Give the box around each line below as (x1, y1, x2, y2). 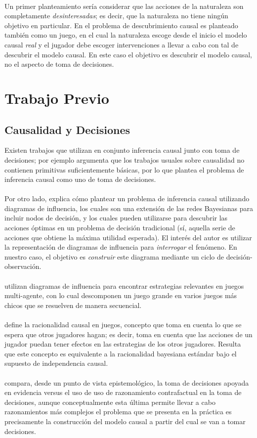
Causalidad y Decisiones (4, 122, 130, 137)
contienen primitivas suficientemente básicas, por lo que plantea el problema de (4, 164, 244, 175)
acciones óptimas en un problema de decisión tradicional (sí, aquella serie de (4, 222, 235, 233)
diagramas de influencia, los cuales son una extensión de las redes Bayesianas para (4, 203, 254, 213)
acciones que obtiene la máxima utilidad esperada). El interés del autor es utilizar (4, 232, 252, 242)
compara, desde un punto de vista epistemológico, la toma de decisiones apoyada (4, 377, 249, 388)
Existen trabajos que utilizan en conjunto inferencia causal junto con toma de (4, 145, 240, 155)
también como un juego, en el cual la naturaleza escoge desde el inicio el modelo (4, 30, 247, 40)
